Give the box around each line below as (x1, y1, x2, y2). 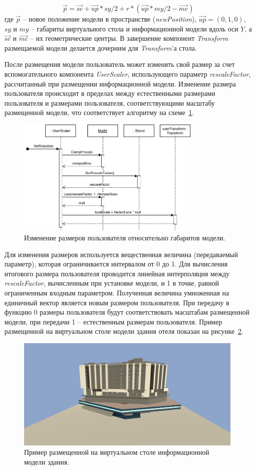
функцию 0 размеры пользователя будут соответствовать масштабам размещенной (4, 307, 250, 317)
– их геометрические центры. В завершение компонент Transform (30, 33, 228, 43)
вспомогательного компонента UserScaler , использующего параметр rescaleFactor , (4, 68, 251, 79)
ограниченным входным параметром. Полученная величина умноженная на (4, 287, 229, 297)
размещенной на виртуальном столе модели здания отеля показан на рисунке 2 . (4, 326, 244, 336)
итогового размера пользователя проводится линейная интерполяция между (4, 268, 230, 278)
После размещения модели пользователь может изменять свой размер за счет (4, 59, 235, 69)
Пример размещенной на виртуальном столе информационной (24, 447, 209, 457)
